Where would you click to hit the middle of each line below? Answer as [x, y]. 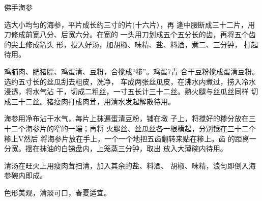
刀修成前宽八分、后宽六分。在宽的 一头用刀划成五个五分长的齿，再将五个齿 [130, 34]
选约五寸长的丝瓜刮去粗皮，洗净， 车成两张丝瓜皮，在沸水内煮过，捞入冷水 [130, 81]
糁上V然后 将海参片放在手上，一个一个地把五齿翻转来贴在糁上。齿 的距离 [127, 138]
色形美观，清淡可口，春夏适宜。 [57, 192]
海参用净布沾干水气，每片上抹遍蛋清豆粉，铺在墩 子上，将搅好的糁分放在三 [130, 118]
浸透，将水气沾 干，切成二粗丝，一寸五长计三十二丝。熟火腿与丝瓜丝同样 [126, 91]
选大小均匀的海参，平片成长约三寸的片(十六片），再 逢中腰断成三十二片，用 [130, 24]
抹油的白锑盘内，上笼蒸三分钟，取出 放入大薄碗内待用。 [133, 148]
